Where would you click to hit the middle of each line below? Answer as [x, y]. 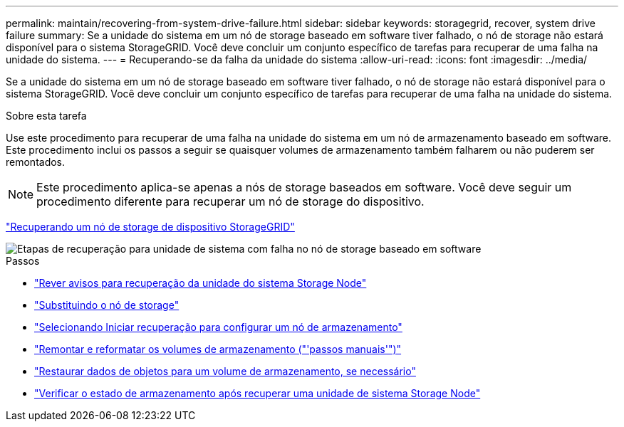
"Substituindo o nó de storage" [107, 305]
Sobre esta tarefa [46, 116]
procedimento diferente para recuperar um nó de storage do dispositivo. [230, 201]
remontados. [36, 162]
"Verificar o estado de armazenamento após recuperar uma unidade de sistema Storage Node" [258, 393]
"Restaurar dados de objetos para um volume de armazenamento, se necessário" [225, 371]
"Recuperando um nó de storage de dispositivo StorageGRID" [150, 227]
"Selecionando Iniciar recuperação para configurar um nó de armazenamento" [218, 327]
